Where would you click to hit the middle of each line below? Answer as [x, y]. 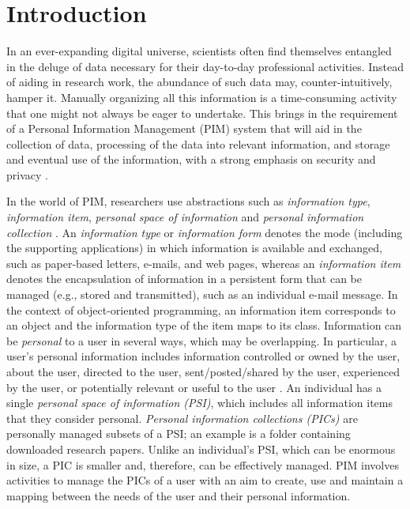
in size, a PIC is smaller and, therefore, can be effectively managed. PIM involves [203, 464]
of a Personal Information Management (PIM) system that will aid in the [184, 128]
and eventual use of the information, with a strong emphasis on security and [191, 159]
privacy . [27, 174]
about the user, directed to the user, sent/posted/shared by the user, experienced [203, 371]
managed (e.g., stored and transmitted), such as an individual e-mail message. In [202, 294]
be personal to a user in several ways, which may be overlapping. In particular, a [202, 340]
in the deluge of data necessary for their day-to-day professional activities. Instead [205, 66]
